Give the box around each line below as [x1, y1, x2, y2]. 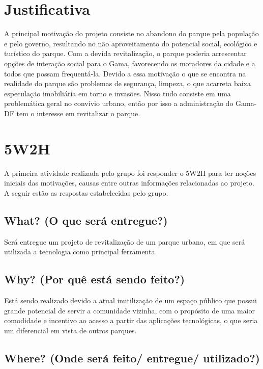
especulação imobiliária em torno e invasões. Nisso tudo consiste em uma [4, 88, 231, 98]
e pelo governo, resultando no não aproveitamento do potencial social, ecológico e [4, 38, 257, 48]
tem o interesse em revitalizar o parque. [16, 108, 140, 118]
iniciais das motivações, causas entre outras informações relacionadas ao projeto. [4, 177, 254, 188]
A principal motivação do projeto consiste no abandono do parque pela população [4, 28, 259, 39]
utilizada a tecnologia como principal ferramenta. [4, 246, 157, 257]
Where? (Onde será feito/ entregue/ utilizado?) [4, 350, 260, 365]
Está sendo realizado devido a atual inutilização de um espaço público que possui [4, 295, 257, 305]
